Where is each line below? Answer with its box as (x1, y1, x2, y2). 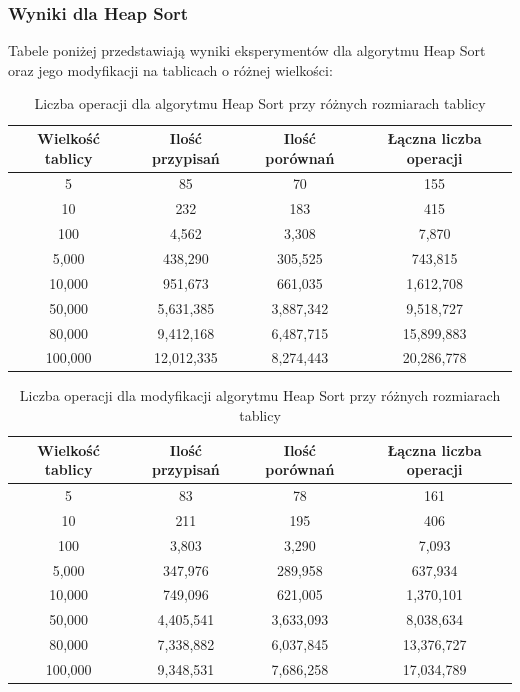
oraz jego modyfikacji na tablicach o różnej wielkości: (8, 59, 333, 80)
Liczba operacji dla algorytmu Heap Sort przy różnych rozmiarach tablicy (34, 93, 486, 114)
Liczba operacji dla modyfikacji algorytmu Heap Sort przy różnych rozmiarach (19, 385, 501, 406)
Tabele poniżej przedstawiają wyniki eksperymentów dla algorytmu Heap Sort (8, 40, 486, 61)
